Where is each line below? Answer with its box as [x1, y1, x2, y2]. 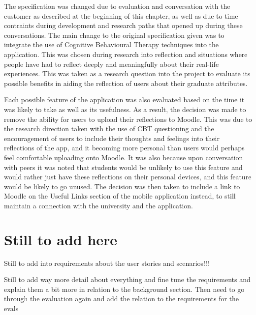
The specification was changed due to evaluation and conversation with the [4, 1, 230, 11]
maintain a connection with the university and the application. [4, 200, 193, 210]
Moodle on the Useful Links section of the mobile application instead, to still [4, 191, 236, 201]
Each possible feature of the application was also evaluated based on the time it [4, 94, 245, 105]
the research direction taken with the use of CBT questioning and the [4, 123, 214, 134]
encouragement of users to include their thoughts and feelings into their [4, 133, 220, 143]
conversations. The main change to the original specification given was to [4, 29, 224, 40]
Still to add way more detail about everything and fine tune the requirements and [4, 274, 251, 285]
